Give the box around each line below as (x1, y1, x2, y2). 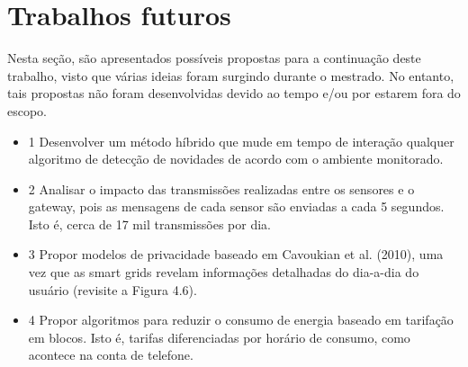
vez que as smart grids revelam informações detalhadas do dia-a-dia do (28, 263, 419, 282)
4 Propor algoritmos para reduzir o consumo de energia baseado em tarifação (28, 310, 454, 329)
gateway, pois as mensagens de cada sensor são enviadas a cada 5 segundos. (28, 197, 445, 216)
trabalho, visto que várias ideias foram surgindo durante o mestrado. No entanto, (7, 66, 454, 85)
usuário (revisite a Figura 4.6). (28, 280, 197, 299)
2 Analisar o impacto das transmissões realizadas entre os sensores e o (28, 179, 415, 198)
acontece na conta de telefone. (28, 345, 193, 364)
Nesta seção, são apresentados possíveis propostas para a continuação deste (7, 49, 421, 67)
